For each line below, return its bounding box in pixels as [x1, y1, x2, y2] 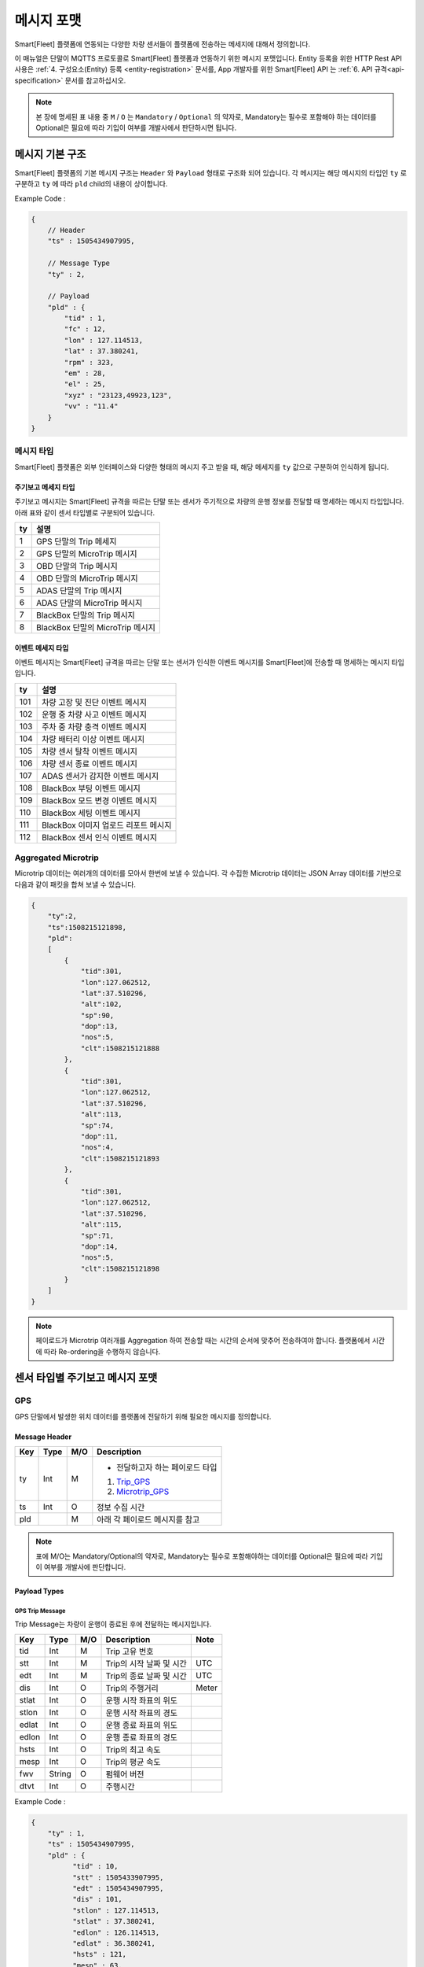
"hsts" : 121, [71, 1950, 127, 1959]
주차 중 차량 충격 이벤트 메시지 [42, 721, 148, 732]
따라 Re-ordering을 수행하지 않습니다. [43, 1346, 161, 1356]
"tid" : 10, [71, 1862, 119, 1871]
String [49, 1768, 72, 1779]
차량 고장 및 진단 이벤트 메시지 [42, 696, 148, 707]
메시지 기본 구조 [14, 147, 86, 161]
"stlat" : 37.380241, [71, 1917, 156, 1926]
